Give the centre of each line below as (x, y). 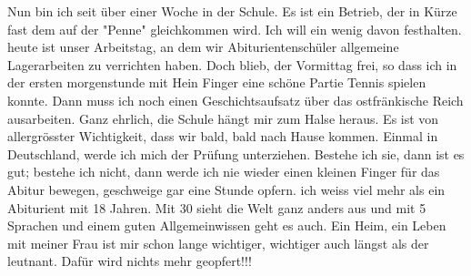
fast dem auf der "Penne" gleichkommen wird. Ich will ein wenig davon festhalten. (235, 29)
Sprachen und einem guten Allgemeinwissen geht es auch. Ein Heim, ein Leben (227, 225)
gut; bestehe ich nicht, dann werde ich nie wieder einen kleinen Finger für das (224, 172)
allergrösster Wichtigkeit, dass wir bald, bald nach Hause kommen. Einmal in (223, 136)
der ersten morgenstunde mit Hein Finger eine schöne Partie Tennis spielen (217, 82)
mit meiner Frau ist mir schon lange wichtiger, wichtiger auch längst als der (218, 243)
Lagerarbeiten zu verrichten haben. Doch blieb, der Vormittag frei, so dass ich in (232, 64)
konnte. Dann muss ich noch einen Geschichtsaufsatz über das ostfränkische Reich (235, 100)
